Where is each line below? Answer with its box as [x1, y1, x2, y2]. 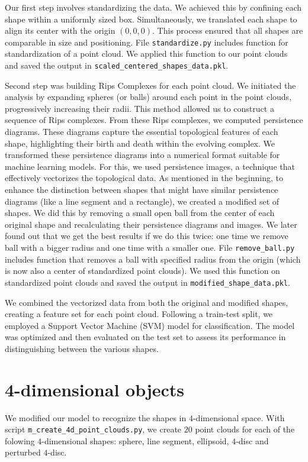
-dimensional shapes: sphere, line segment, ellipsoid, [41, 434, 229, 447]
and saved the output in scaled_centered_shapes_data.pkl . [5, 59, 229, 72]
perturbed [5, 446, 41, 458]
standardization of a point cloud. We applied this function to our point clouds [5, 47, 288, 60]
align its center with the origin [5, 24, 115, 37]
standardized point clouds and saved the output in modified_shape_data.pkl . [5, 276, 290, 288]
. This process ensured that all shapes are [152, 24, 303, 37]
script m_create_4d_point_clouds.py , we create [5, 423, 182, 435]
